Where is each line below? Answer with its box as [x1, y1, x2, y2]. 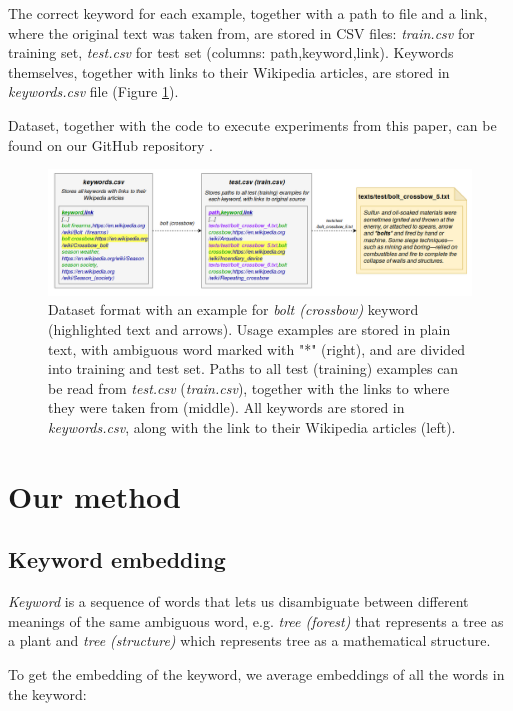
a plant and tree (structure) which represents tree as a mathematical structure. [8, 630, 491, 651]
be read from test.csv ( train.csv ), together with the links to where [48, 377, 450, 398]
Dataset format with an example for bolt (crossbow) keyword [48, 299, 419, 320]
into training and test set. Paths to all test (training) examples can [48, 358, 459, 379]
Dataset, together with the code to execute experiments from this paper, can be [8, 114, 497, 135]
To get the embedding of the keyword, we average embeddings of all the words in [8, 663, 505, 684]
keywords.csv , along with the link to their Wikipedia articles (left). [48, 417, 456, 438]
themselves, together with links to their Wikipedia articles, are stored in [8, 61, 450, 82]
